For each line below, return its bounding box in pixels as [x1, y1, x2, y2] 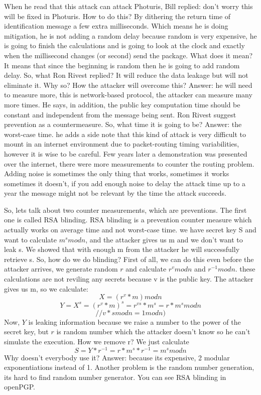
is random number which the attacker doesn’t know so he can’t [56, 326, 250, 337]
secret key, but [4, 326, 49, 337]
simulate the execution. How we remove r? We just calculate [4, 336, 189, 346]
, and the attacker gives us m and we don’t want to [85, 234, 243, 244]
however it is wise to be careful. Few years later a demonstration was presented [4, 148, 247, 159]
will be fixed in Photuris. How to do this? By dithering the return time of [4, 11, 231, 21]
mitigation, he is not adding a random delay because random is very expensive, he [4, 30, 257, 41]
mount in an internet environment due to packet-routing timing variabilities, [4, 139, 239, 149]
